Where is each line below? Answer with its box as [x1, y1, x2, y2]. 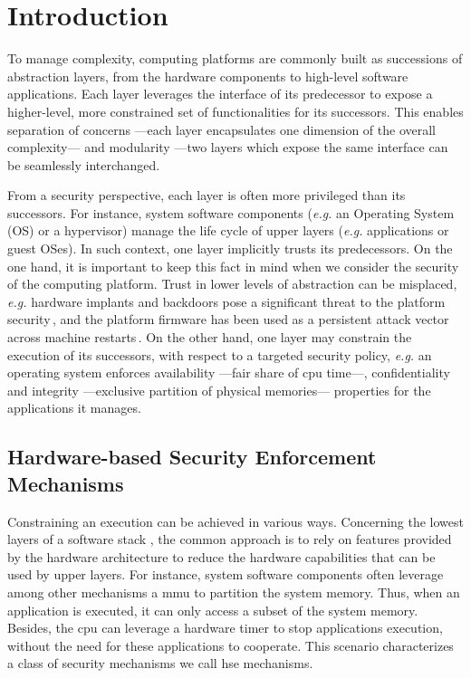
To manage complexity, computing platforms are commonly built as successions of [7, 49, 463, 68]
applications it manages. [7, 398, 141, 417]
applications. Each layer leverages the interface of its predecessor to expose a [7, 84, 433, 103]
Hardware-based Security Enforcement [7, 443, 377, 471]
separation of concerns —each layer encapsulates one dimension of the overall [7, 119, 437, 138]
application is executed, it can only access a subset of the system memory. [7, 600, 418, 619]
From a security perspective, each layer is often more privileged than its [7, 186, 406, 205]
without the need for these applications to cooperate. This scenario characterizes [7, 635, 454, 654]
